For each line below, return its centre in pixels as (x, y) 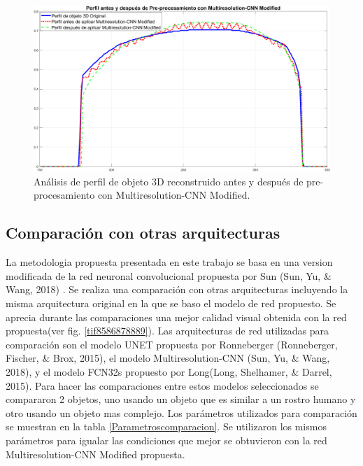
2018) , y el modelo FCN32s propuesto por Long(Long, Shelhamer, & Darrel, (169, 371)
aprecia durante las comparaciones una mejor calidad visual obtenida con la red (176, 317)
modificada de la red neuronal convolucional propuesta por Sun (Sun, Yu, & (169, 275)
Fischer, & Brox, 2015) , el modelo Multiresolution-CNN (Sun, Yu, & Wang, (168, 358)
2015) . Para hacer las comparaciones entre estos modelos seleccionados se (162, 385)
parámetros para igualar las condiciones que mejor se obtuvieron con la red (166, 440)
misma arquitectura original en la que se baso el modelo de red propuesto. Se (171, 303)
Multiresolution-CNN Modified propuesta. (95, 454)
